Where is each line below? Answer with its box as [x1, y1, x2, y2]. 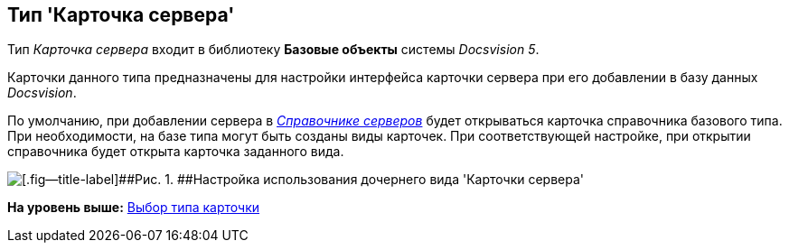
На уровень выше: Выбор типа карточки [7, 199, 260, 216]
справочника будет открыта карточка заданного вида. [7, 144, 344, 160]
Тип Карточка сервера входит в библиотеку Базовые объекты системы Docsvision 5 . [7, 42, 540, 58]
